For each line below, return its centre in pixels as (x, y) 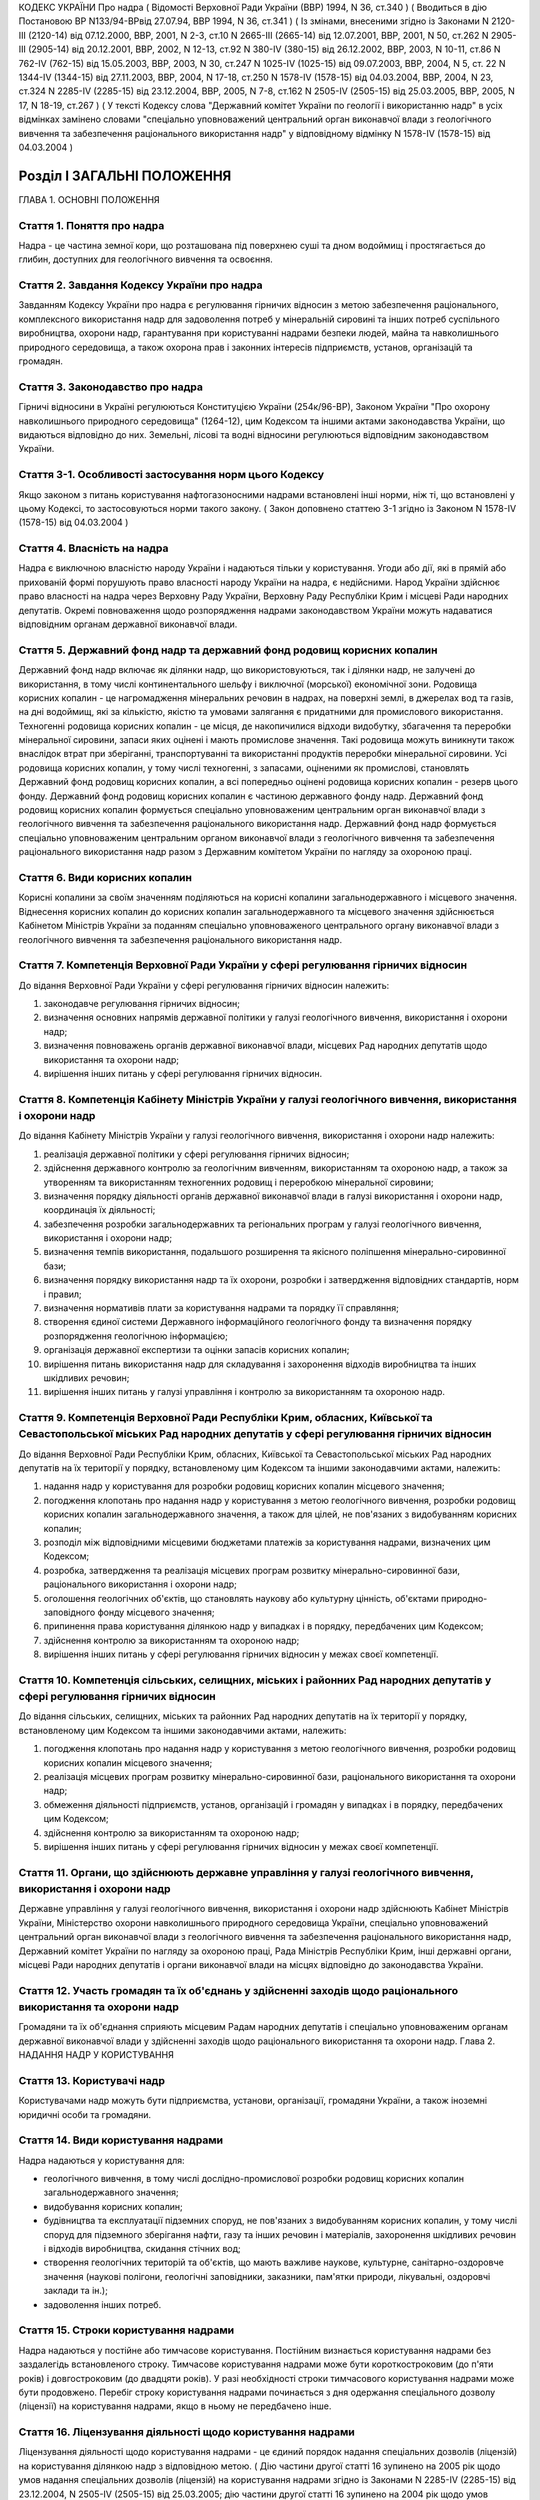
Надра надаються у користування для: (101, 2160)
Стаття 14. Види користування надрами (121, 2140)
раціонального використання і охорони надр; (140, 1584)
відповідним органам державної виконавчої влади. (128, 624)
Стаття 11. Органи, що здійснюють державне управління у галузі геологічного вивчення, (246, 1872)
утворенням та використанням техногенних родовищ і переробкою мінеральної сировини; (238, 1182)
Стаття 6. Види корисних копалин (105, 877)
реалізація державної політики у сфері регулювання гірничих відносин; (196, 1154)
